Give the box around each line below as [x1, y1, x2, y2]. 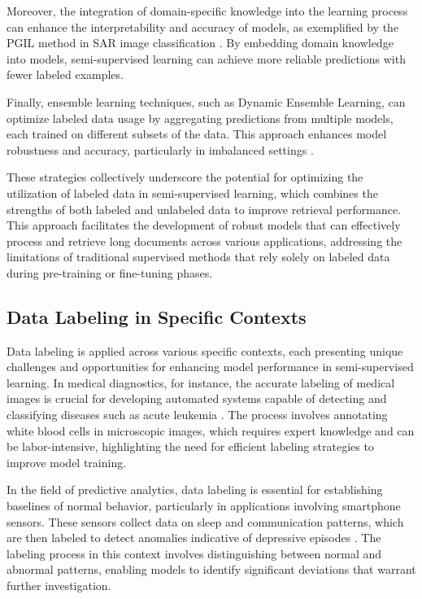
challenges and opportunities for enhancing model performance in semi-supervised [7, 358, 414, 375]
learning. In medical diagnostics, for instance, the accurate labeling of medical [7, 374, 395, 391]
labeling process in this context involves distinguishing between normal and [7, 544, 382, 562]
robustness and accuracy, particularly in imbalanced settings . [7, 141, 314, 158]
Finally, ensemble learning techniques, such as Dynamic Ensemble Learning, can [7, 93, 406, 110]
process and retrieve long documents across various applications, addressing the [7, 232, 402, 249]
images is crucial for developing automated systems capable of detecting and [7, 390, 387, 407]
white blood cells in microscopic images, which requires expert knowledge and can [7, 422, 415, 439]
